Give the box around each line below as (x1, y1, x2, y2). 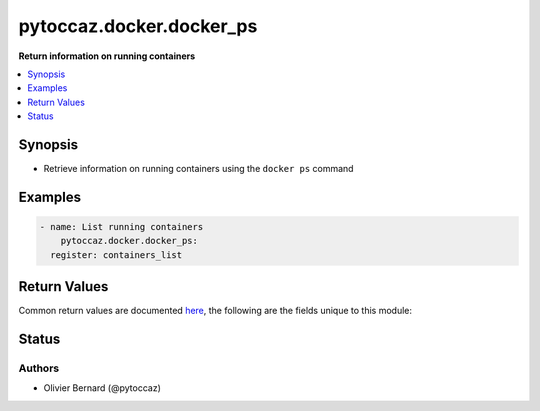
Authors (18, 361, 60, 375)
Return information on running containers (18, 50, 196, 62)
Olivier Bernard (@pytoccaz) (43, 382, 162, 394)
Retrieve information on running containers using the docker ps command (43, 163, 354, 175)
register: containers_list (50, 249, 183, 260)
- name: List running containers (39, 221, 204, 233)
